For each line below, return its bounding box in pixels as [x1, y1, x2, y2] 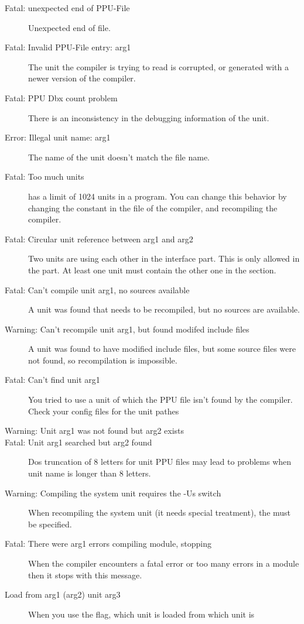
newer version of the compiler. [28, 72, 136, 84]
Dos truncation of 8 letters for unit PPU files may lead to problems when [28, 455, 292, 468]
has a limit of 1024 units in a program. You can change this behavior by [28, 190, 287, 202]
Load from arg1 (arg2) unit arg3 [5, 588, 121, 601]
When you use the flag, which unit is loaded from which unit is [28, 608, 255, 620]
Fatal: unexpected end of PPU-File [5, 2, 130, 13]
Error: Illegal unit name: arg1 [5, 131, 111, 143]
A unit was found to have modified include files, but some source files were [28, 342, 296, 355]
